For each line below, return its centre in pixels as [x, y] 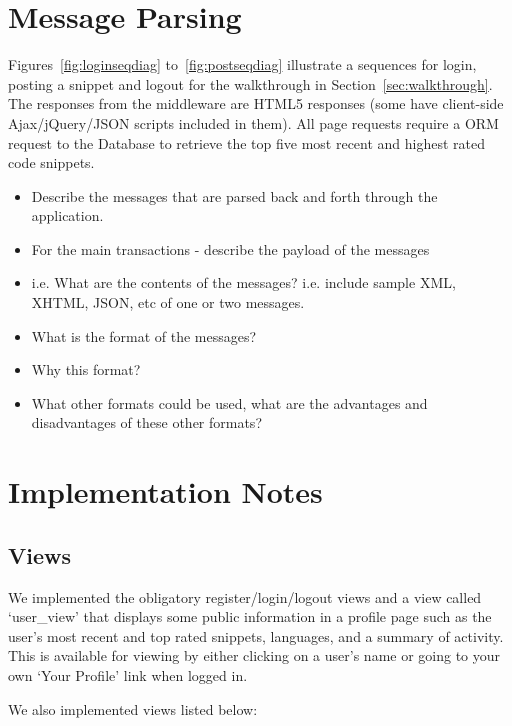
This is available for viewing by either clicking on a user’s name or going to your [254, 655]
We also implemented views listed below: [133, 708]
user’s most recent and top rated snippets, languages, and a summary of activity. [256, 635]
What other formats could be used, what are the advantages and [229, 402]
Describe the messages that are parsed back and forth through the [234, 195]
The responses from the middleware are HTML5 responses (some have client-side [256, 103]
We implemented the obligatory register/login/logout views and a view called [245, 596]
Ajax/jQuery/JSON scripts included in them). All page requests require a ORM [253, 122]
